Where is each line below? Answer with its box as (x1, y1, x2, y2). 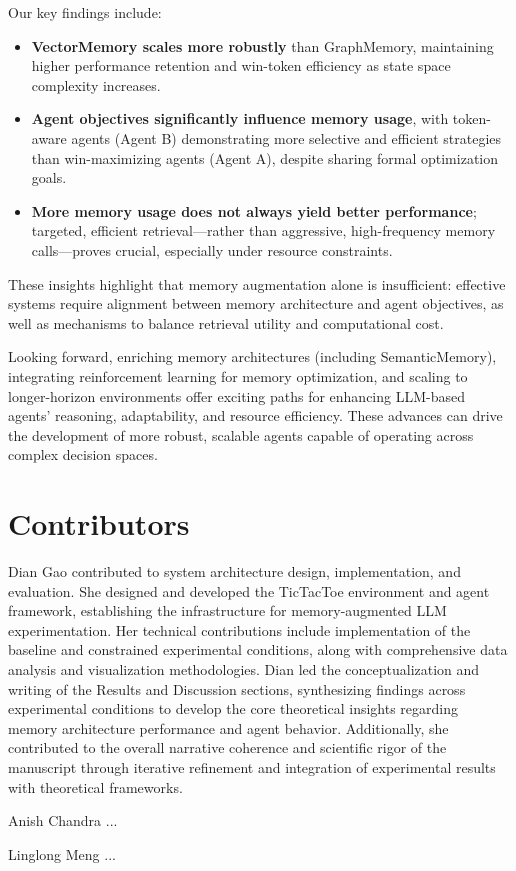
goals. (31, 167, 67, 188)
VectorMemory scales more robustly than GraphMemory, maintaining (31, 35, 494, 56)
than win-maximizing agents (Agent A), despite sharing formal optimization (31, 147, 499, 168)
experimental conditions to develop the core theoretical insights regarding (8, 698, 458, 719)
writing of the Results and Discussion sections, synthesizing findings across (8, 678, 466, 699)
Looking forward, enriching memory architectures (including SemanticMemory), (8, 346, 497, 367)
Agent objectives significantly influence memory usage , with (31, 108, 449, 129)
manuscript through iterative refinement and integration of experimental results (8, 756, 496, 777)
